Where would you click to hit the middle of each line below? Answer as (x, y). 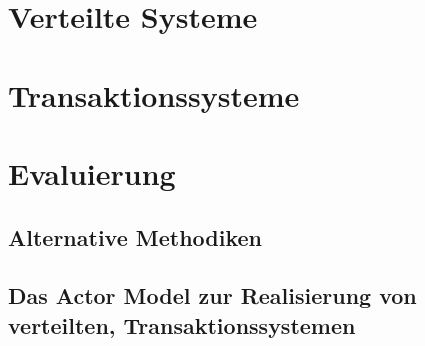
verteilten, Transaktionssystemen (182, 324)
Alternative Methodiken (135, 236)
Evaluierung (92, 172)
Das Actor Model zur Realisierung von (212, 295)
